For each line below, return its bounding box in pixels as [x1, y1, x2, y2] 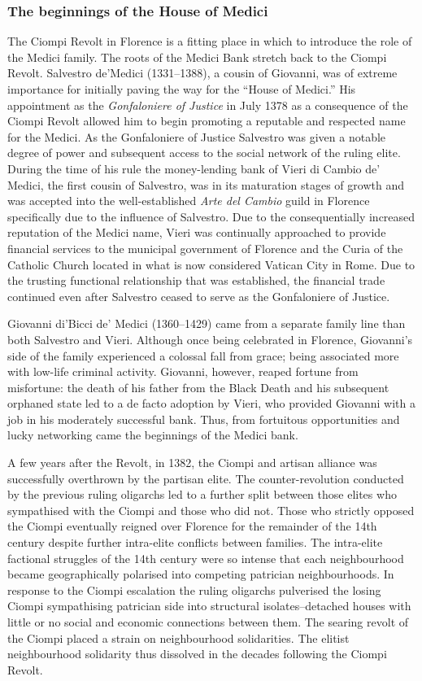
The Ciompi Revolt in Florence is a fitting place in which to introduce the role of [7, 33, 412, 50]
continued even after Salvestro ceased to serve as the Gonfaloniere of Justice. [7, 287, 390, 304]
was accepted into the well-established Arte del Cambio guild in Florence [7, 192, 370, 209]
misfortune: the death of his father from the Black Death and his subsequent [7, 378, 389, 395]
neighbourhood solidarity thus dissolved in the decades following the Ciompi [7, 645, 387, 662]
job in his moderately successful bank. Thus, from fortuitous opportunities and [7, 410, 400, 427]
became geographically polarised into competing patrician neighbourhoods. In [7, 565, 394, 583]
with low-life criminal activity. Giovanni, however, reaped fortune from [7, 363, 359, 380]
